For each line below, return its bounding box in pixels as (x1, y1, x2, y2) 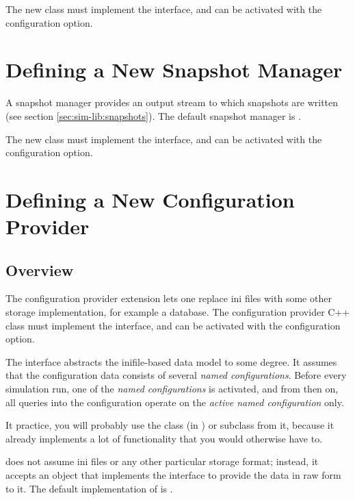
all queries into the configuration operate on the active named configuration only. (5, 395, 344, 409)
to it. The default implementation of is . (5, 481, 173, 495)
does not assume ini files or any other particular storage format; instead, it (5, 454, 319, 468)
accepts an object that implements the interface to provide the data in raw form (5, 467, 341, 482)
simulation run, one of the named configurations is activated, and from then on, (5, 382, 339, 396)
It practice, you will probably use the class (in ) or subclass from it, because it (5, 418, 334, 432)
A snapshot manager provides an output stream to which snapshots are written (5, 95, 339, 110)
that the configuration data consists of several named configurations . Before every (5, 368, 347, 382)
